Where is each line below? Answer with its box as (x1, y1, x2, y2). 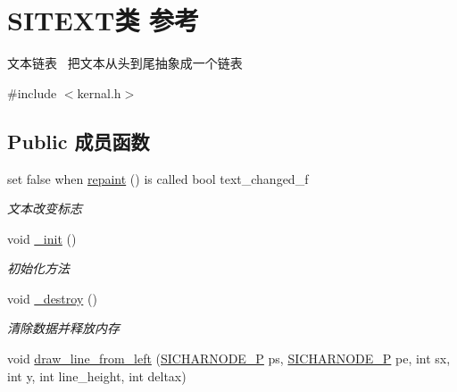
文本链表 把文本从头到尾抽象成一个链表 (7, 54, 243, 72)
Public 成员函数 (7, 127, 150, 154)
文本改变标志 (7, 199, 82, 218)
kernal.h (77, 83, 121, 102)
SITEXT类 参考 (7, 2, 200, 38)
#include (7, 83, 57, 102)
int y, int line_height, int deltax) (7, 366, 187, 385)
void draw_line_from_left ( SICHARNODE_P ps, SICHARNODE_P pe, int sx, (7, 349, 451, 368)
